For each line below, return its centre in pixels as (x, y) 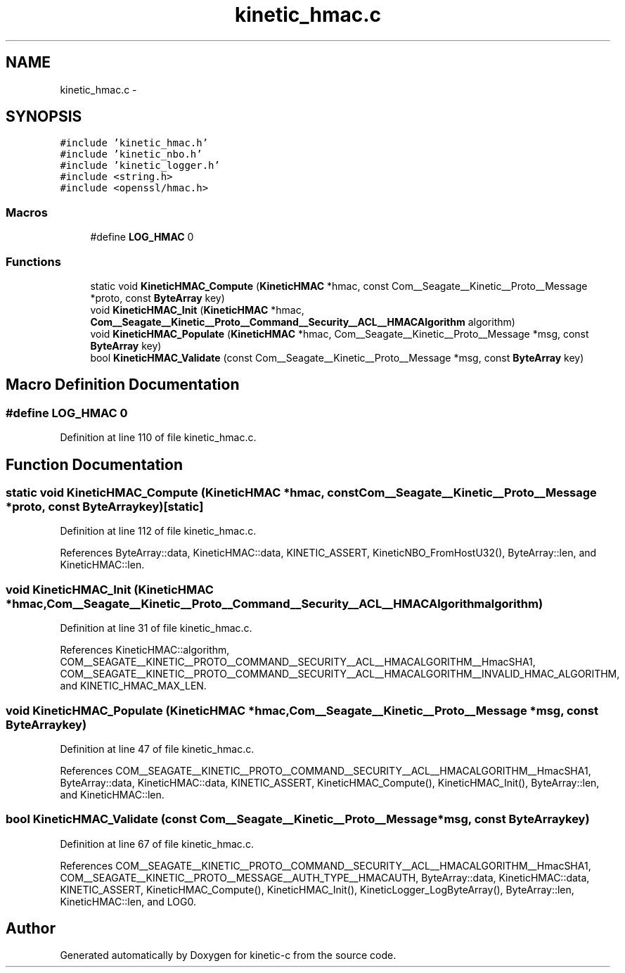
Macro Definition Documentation (123, 385)
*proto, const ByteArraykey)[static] (105, 507)
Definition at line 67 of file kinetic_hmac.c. (157, 844)
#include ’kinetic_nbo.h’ (131, 154)
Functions (33, 261)
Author (31, 929)
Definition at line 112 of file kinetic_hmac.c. (158, 531)
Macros (27, 212)
